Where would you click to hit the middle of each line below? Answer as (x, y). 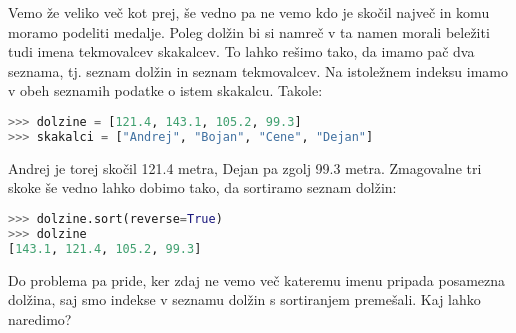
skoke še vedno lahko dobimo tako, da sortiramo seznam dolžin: (202, 187)
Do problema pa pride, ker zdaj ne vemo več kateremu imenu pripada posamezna (257, 279)
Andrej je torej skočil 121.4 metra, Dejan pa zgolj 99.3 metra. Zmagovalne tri (245, 167)
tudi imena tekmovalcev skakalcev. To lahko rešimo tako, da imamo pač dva (241, 51)
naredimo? (40, 318)
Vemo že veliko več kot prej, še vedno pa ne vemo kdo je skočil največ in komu (249, 12)
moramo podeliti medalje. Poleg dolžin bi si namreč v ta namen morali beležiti (249, 31)
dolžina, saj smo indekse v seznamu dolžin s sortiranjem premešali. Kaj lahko (244, 299)
